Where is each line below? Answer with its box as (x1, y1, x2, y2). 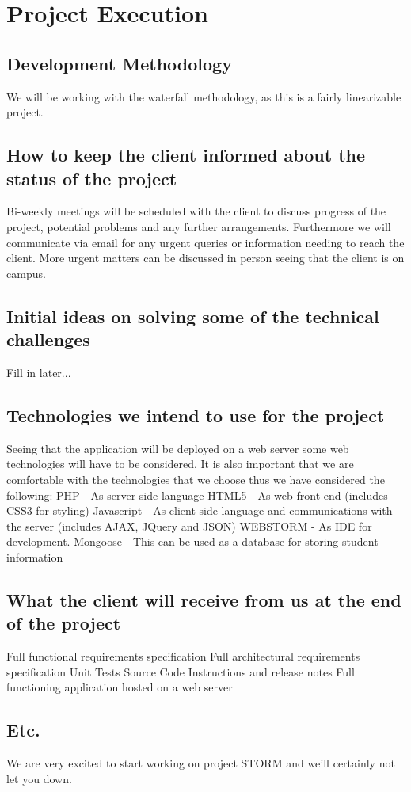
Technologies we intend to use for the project (6, 402, 385, 427)
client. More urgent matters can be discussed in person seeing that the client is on (6, 249, 405, 266)
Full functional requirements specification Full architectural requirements (6, 648, 360, 664)
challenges (6, 327, 90, 352)
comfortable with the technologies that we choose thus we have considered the (6, 470, 385, 487)
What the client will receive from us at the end (6, 587, 401, 611)
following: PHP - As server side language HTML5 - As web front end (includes (6, 486, 388, 503)
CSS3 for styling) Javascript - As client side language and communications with (6, 502, 393, 519)
